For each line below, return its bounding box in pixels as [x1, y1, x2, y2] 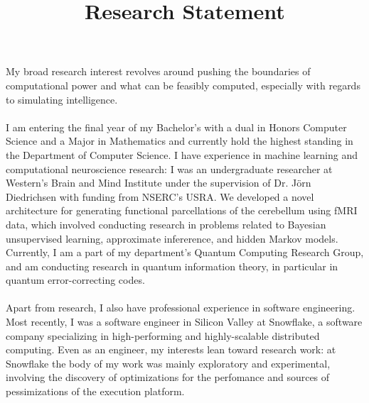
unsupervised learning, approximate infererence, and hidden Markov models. [6, 231, 338, 245]
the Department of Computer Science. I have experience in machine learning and [6, 147, 358, 162]
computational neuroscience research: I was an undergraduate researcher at [6, 161, 333, 176]
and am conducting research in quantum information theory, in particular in [6, 258, 338, 273]
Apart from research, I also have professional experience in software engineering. [6, 300, 355, 315]
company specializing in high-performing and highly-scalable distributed [6, 328, 320, 343]
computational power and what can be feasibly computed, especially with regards [6, 77, 360, 92]
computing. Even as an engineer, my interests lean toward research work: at [6, 342, 336, 357]
